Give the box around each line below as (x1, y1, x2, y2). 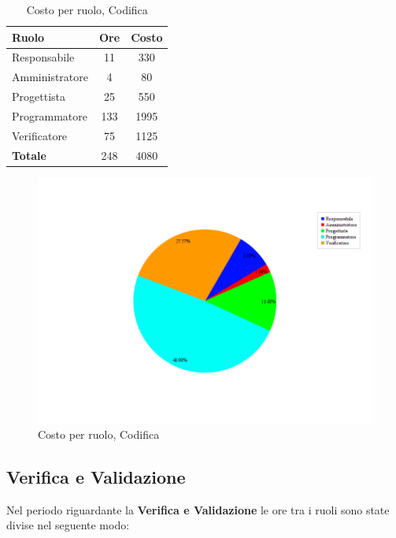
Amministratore (12, 69, 88, 85)
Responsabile (12, 49, 75, 65)
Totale (12, 147, 46, 163)
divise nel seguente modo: (6, 517, 130, 533)
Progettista (12, 88, 65, 105)
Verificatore (12, 127, 68, 143)
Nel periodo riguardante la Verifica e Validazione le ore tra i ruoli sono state (6, 501, 390, 518)
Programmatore (12, 107, 87, 124)
